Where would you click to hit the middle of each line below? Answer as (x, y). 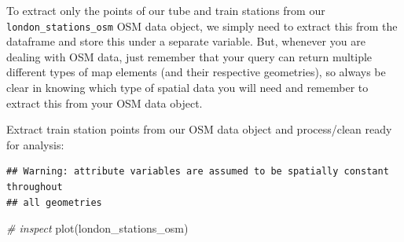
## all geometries (54, 202)
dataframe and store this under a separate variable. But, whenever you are (186, 41)
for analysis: (35, 144)
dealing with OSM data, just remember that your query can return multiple (189, 56)
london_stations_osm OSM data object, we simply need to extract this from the (202, 26)
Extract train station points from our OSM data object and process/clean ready (199, 129)
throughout (35, 187)
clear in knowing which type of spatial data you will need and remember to (187, 88)
